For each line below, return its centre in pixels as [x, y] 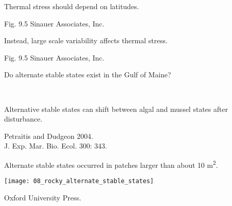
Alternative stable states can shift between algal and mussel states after [116, 109]
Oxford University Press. [43, 197]
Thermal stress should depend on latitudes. [72, 6]
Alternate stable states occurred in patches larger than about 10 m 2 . [111, 164]
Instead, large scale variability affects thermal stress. [86, 40]
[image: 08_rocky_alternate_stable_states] [79, 181]
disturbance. [23, 119]
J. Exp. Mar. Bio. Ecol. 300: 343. [56, 146]
